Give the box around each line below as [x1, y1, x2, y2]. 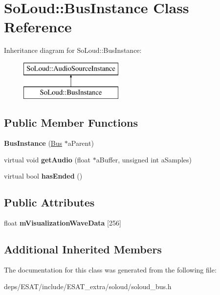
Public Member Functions [4, 115, 138, 130]
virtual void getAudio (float [4, 154, 91, 164]
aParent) [67, 138, 94, 148]
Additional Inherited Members [4, 242, 162, 257]
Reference [4, 17, 72, 37]
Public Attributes [4, 195, 95, 210]
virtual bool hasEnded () [4, 171, 83, 181]
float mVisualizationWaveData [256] [4, 218, 121, 228]
